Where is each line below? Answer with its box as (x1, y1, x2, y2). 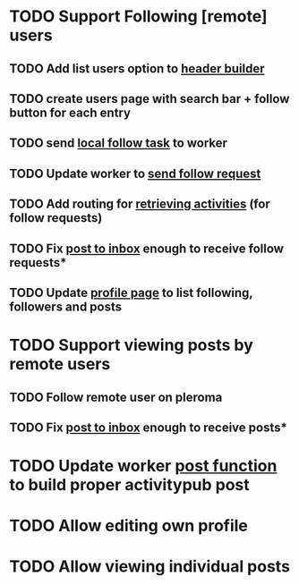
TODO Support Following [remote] (9, 6, 268, 27)
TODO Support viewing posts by (9, 335, 253, 355)
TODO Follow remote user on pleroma (9, 389, 223, 404)
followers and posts (9, 299, 123, 314)
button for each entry (9, 105, 132, 120)
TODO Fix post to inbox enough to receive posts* (9, 420, 288, 435)
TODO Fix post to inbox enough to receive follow (9, 241, 285, 256)
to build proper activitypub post (9, 475, 251, 496)
